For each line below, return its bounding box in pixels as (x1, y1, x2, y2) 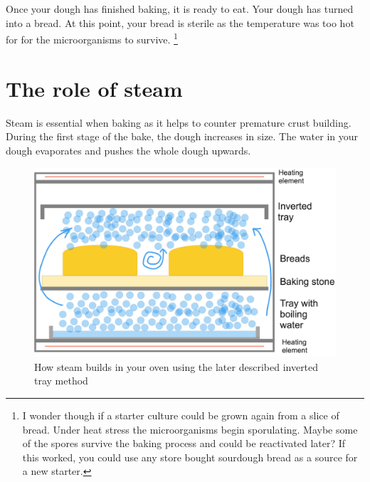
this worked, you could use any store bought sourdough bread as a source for (22, 449, 358, 464)
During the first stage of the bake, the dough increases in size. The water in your (6, 129, 359, 144)
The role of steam (6, 73, 183, 103)
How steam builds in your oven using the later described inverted (34, 359, 319, 374)
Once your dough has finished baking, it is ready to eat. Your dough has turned (6, 1, 354, 16)
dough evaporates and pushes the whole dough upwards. (6, 142, 251, 157)
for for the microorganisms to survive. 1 (6, 30, 178, 46)
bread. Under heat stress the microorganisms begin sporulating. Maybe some (22, 421, 358, 436)
